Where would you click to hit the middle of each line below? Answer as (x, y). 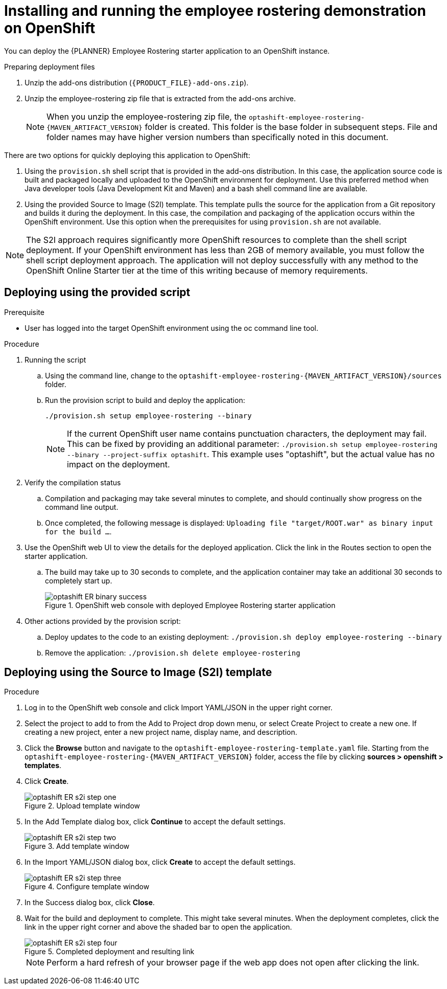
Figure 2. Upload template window (82, 806)
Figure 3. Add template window (77, 846)
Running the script (55, 359)
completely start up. (79, 580)
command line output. (82, 507)
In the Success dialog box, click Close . (90, 903)
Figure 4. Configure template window (87, 887)
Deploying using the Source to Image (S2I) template (138, 672)
